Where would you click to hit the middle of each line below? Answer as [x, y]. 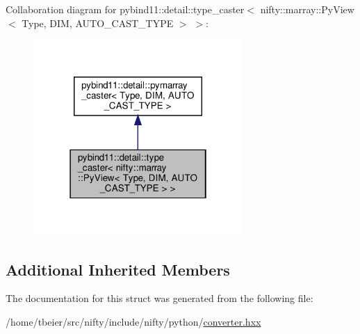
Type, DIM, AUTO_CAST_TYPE [98, 23]
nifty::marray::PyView [307, 9]
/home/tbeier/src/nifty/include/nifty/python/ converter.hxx [133, 322]
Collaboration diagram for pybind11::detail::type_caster [125, 9]
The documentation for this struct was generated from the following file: [159, 298]
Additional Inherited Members [118, 269]
